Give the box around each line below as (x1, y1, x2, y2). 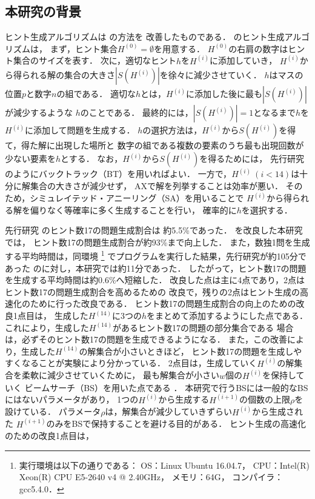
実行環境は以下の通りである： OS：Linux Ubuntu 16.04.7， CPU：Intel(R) (19, 458, 310, 471)
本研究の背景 (5, 2, 81, 21)
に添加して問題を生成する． (24, 124, 135, 136)
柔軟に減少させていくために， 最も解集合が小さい (21, 369, 219, 381)
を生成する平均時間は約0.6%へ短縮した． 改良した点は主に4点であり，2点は (5, 273, 305, 286)
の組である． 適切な (56, 87, 136, 100)
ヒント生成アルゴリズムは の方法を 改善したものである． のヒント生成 (5, 30, 285, 43)
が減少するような (5, 106, 73, 119)
